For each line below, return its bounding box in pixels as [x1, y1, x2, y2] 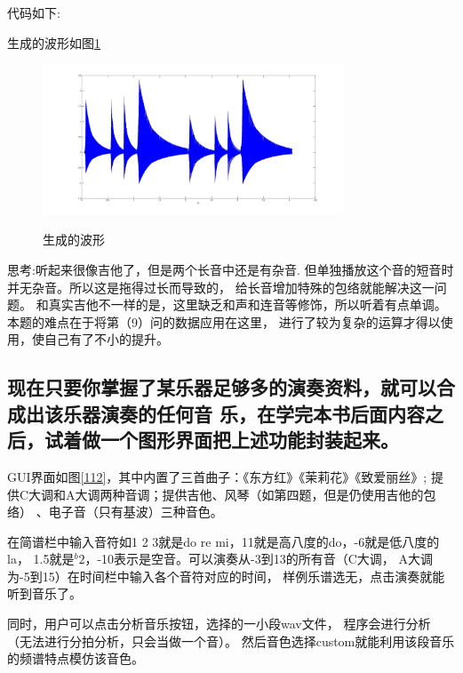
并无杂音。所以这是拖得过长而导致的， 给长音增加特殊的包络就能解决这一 [7, 277, 435, 296]
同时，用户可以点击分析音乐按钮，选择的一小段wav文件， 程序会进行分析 [7, 614, 431, 633]
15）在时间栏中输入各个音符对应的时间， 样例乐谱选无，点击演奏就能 [42, 566, 445, 585]
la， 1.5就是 [7, 549, 75, 568]
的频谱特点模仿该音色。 [7, 649, 144, 668]
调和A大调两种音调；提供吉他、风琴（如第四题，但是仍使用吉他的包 [41, 485, 436, 503]
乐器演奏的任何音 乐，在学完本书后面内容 [62, 399, 426, 427]
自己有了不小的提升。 [44, 330, 169, 349]
